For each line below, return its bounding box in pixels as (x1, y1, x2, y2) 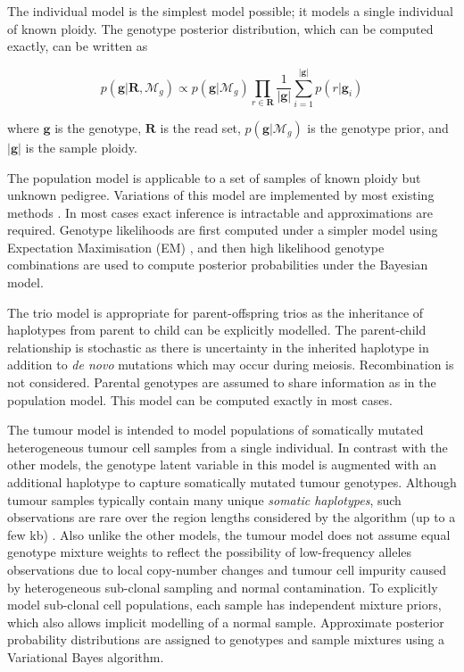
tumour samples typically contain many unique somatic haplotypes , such (7, 490, 402, 509)
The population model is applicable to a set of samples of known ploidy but (7, 168, 421, 187)
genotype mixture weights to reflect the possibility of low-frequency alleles (7, 543, 412, 561)
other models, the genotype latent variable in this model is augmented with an (7, 455, 436, 474)
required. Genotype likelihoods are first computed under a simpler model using (7, 220, 438, 239)
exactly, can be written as (7, 37, 148, 55)
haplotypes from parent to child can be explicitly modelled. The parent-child (7, 320, 427, 339)
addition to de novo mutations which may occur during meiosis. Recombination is (7, 355, 454, 374)
